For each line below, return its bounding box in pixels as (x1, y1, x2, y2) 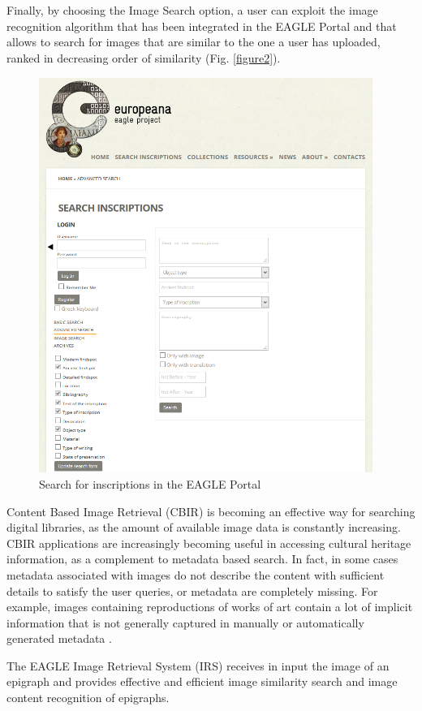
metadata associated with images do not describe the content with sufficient (6, 566, 385, 583)
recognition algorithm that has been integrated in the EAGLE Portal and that (6, 17, 397, 34)
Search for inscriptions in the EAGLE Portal (39, 475, 261, 492)
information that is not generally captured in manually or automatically (6, 614, 364, 631)
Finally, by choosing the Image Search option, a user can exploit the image (6, 2, 378, 18)
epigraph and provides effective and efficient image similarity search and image (6, 673, 398, 690)
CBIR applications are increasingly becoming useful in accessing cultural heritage (6, 534, 411, 551)
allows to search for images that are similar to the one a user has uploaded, (6, 33, 381, 50)
